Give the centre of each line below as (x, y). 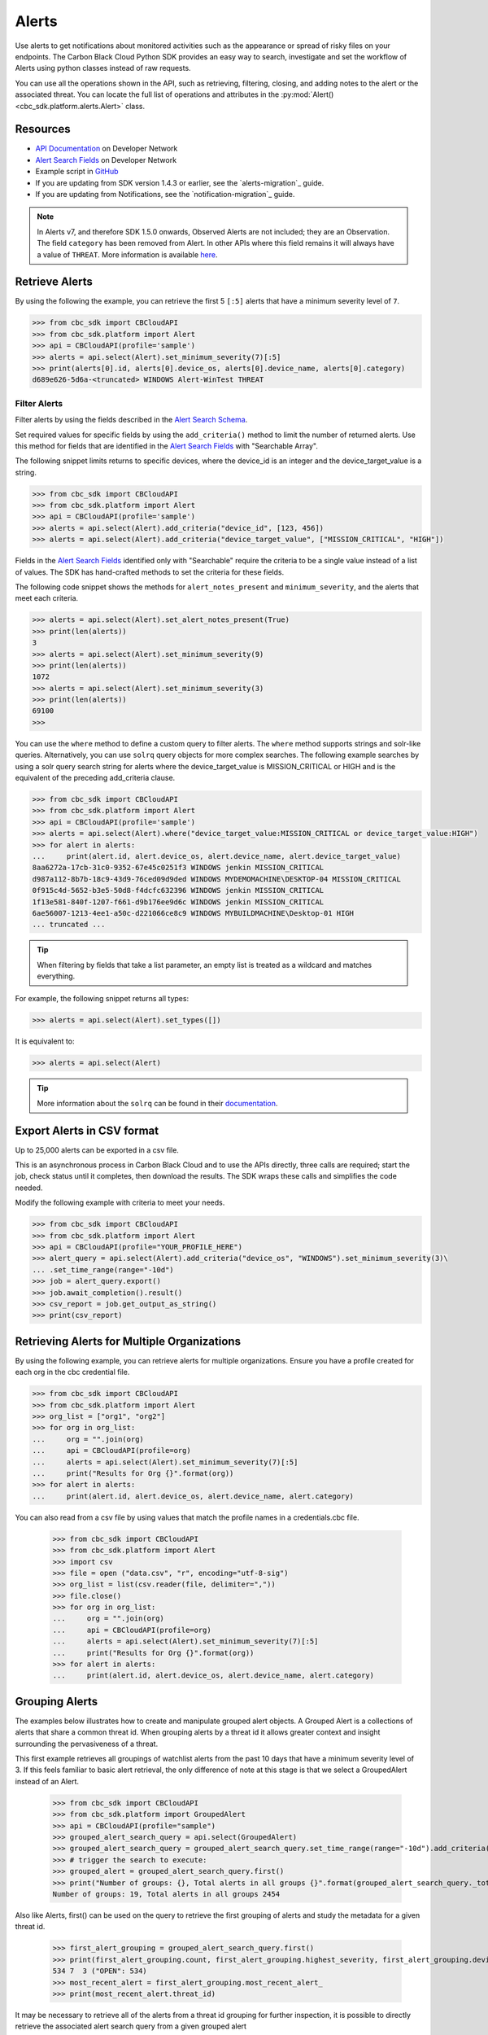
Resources (43, 129)
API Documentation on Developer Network (107, 149)
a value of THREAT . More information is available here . (127, 254)
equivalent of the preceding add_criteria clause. (95, 778)
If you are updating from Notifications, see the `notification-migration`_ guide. (165, 194)
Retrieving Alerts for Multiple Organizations (128, 1341)
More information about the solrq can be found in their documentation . (157, 1103)
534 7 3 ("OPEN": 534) (100, 1971)
